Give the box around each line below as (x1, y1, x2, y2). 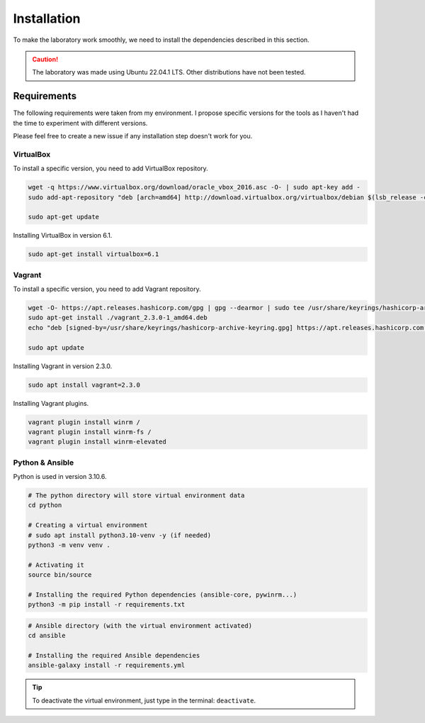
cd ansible (28, 631, 66, 640)
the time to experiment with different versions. (13, 118, 148, 127)
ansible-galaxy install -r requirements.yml (28, 661, 186, 670)
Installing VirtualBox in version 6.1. (13, 231, 113, 240)
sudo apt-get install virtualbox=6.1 (28, 250, 159, 258)
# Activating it (28, 561, 85, 569)
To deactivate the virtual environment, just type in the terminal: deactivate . (32, 696, 256, 705)
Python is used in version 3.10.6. (13, 473, 107, 481)
